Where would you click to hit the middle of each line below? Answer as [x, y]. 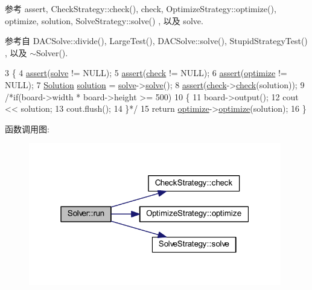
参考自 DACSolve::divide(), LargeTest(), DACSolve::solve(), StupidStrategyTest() [156, 41]
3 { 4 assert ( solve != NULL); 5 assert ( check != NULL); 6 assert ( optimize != [146, 73]
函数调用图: [27, 128]
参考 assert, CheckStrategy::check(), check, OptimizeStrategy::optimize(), [141, 8]
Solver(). [52, 52]
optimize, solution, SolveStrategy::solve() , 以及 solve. [104, 20]
